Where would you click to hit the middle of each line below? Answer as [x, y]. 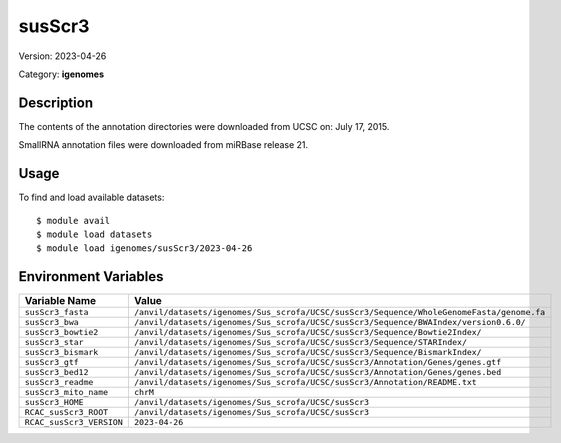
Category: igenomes [61, 74]
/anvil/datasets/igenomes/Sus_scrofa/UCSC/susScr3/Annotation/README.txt [305, 382]
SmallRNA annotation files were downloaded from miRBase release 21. [163, 145]
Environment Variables [91, 276]
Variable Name [60, 301]
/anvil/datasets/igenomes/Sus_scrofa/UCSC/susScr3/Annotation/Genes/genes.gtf [317, 362]
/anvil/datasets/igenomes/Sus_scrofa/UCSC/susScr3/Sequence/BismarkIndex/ [307, 352]
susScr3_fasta [56, 312]
